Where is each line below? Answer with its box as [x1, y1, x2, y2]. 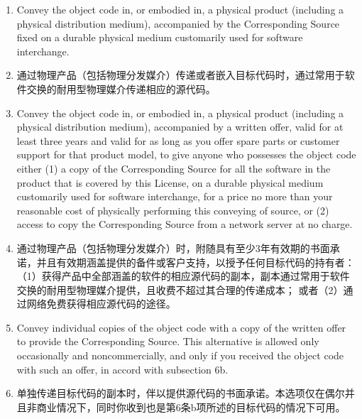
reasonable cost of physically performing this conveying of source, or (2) [16, 202, 329, 217]
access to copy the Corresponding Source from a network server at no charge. [16, 217, 353, 232]
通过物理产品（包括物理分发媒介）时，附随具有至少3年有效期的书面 [16, 240, 330, 255]
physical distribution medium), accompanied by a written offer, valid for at [16, 119, 344, 134]
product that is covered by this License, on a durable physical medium [16, 175, 324, 190]
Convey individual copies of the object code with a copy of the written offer [16, 320, 346, 334]
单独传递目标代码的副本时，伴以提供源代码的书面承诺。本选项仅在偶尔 [16, 386, 345, 401]
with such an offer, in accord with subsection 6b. [16, 361, 229, 376]
